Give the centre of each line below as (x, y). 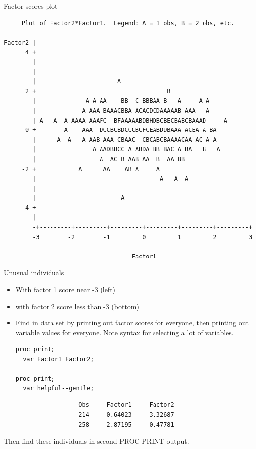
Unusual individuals (34, 273)
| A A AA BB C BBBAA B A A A (121, 101)
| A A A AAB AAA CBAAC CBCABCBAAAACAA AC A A (125, 140)
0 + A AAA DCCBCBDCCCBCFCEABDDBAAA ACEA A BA (121, 130)
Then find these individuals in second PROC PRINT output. (97, 441)
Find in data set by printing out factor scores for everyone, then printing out (132, 323)
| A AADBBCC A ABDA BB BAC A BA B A (126, 150)
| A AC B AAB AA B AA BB (109, 159)
